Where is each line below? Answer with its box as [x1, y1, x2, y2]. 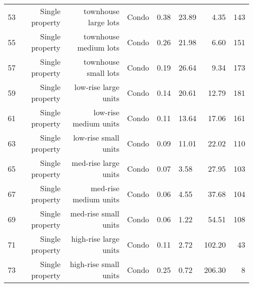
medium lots [77, 42, 120, 53]
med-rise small [70, 208, 120, 219]
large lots [88, 17, 120, 28]
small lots [87, 67, 120, 78]
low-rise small [73, 132, 120, 143]
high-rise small [70, 258, 120, 269]
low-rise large [74, 81, 120, 92]
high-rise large [71, 233, 120, 244]
